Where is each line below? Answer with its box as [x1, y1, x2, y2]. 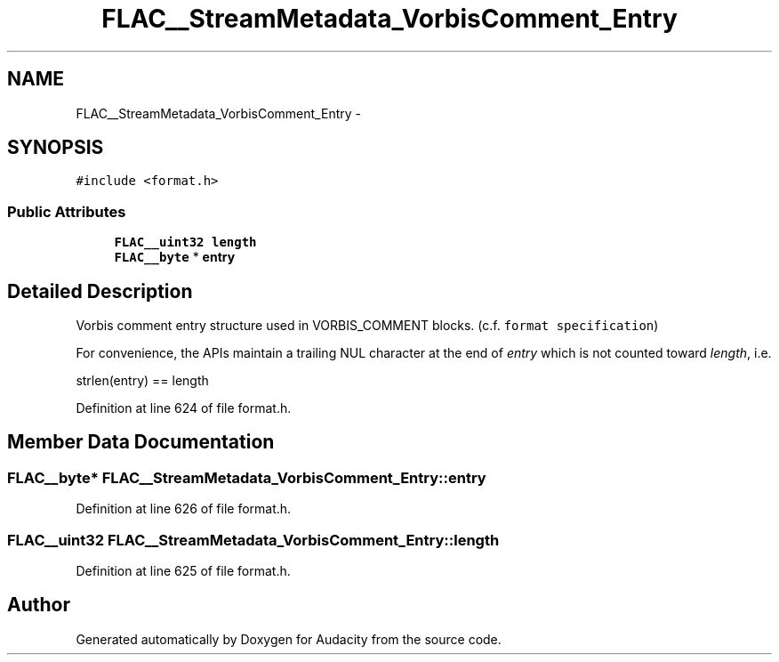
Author [7, 593, 70, 617]
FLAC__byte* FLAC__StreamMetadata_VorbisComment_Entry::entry [7, 468, 486, 487]
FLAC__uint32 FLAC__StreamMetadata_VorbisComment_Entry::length [7, 530, 500, 549]
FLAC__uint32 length [114, 235, 257, 250]
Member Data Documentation [7, 431, 275, 454]
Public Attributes [7, 202, 126, 221]
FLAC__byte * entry [114, 249, 236, 265]
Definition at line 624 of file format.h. [76, 400, 292, 416]
